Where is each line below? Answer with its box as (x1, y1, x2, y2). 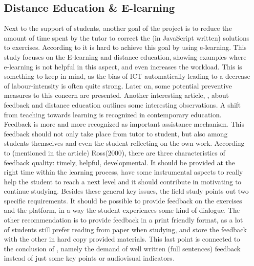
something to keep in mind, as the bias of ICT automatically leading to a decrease (4, 71, 250, 81)
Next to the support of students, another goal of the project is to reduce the (4, 23, 232, 33)
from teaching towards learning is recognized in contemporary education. (4, 109, 222, 119)
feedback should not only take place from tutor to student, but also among (4, 128, 228, 138)
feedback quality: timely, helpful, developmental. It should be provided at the (4, 157, 235, 167)
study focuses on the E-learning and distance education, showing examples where (4, 51, 247, 62)
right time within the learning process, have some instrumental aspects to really (4, 167, 243, 177)
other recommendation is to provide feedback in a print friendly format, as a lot (4, 215, 243, 225)
